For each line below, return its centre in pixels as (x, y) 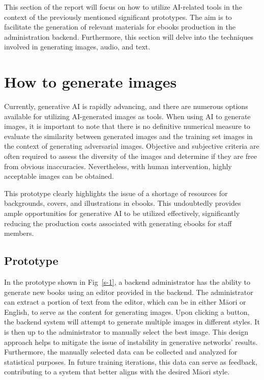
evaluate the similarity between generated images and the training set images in (128, 136)
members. (19, 233)
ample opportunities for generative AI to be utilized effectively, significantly (122, 213)
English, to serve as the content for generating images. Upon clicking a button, (127, 311)
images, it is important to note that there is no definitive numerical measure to (127, 126)
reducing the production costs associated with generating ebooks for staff (118, 223)
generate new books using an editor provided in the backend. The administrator (129, 292)
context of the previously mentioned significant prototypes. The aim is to (118, 17)
